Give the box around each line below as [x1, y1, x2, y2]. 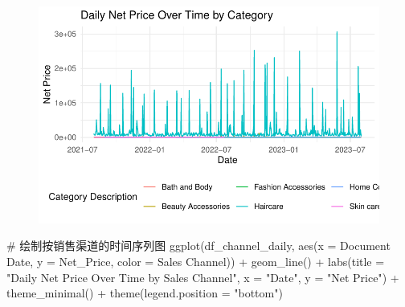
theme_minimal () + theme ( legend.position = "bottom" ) [6, 284, 283, 301]
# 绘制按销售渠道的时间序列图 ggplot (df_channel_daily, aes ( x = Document [6, 237, 391, 254]
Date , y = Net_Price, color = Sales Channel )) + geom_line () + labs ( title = [6, 253, 385, 269]
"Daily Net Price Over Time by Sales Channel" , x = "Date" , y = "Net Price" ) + [6, 268, 399, 285]
